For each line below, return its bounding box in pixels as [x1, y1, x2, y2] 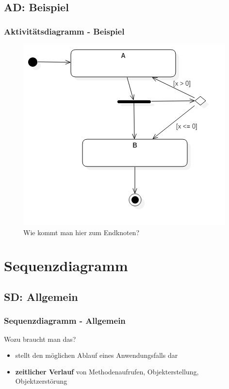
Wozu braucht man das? [4, 333, 76, 344]
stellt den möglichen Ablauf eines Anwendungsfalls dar [15, 350, 178, 360]
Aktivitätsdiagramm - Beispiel [4, 25, 125, 37]
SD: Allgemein [4, 289, 78, 304]
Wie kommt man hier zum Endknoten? [23, 227, 140, 237]
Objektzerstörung [15, 376, 67, 386]
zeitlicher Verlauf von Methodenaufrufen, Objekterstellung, [15, 366, 199, 376]
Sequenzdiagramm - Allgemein [4, 315, 126, 327]
